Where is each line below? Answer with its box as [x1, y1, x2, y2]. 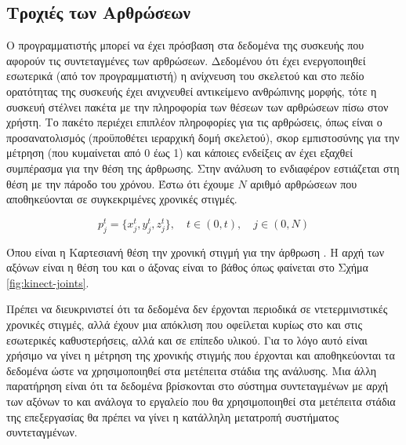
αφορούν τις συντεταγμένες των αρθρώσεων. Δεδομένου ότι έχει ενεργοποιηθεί [6, 52, 366, 68]
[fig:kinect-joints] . [6, 274, 89, 290]
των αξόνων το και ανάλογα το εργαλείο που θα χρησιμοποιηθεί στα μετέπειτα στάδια [6, 392, 396, 409]
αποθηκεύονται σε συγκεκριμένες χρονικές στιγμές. [6, 191, 237, 207]
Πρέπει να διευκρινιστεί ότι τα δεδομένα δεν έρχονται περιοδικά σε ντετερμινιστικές [6, 301, 388, 317]
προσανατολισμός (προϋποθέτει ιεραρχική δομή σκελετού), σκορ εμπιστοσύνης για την [6, 129, 400, 145]
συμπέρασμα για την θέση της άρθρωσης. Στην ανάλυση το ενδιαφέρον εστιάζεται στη [6, 159, 400, 176]
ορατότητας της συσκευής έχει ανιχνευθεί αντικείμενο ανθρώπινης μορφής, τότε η [6, 82, 377, 99]
